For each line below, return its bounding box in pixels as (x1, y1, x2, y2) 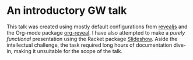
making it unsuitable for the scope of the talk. (13, 47, 123, 54)
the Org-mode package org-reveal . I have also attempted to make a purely (6, 29, 185, 36)
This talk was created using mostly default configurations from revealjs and (6, 23, 188, 30)
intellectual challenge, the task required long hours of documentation (6, 42, 173, 48)
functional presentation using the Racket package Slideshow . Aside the (6, 35, 178, 42)
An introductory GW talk (6, 4, 127, 17)
